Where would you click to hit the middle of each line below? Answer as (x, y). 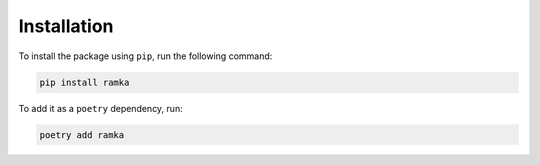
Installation (66, 26)
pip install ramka (84, 82)
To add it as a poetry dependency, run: (101, 108)
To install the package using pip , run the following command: (145, 56)
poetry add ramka (82, 134)
